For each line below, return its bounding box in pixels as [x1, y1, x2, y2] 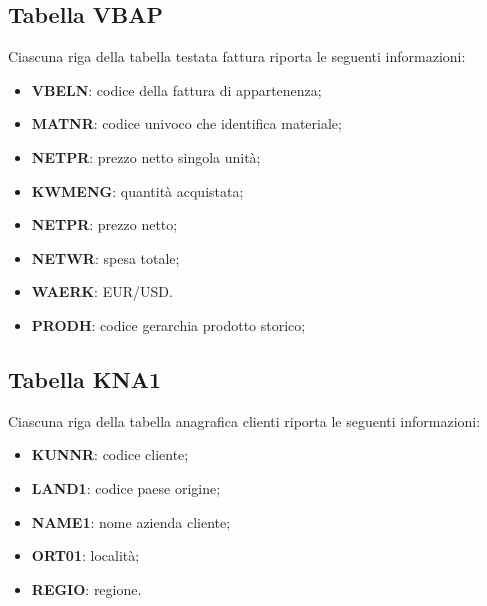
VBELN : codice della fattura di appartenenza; [31, 79, 322, 100]
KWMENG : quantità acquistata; [31, 180, 244, 201]
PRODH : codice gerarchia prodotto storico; [31, 314, 306, 335]
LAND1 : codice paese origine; [31, 477, 221, 498]
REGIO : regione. [31, 578, 142, 599]
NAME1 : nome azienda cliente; [31, 511, 231, 532]
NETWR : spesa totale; [31, 247, 180, 268]
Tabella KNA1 [8, 363, 162, 394]
